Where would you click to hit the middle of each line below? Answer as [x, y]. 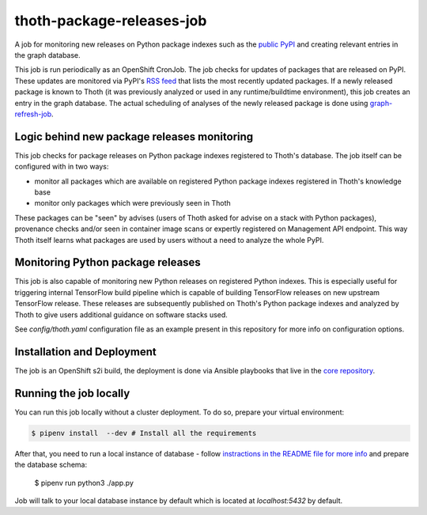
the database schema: [51, 465]
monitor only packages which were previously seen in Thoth [132, 203]
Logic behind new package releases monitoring [134, 136]
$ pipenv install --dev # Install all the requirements [144, 433]
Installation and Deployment [86, 352]
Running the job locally [72, 393]
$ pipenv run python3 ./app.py [84, 483]
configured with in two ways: [62, 167]
